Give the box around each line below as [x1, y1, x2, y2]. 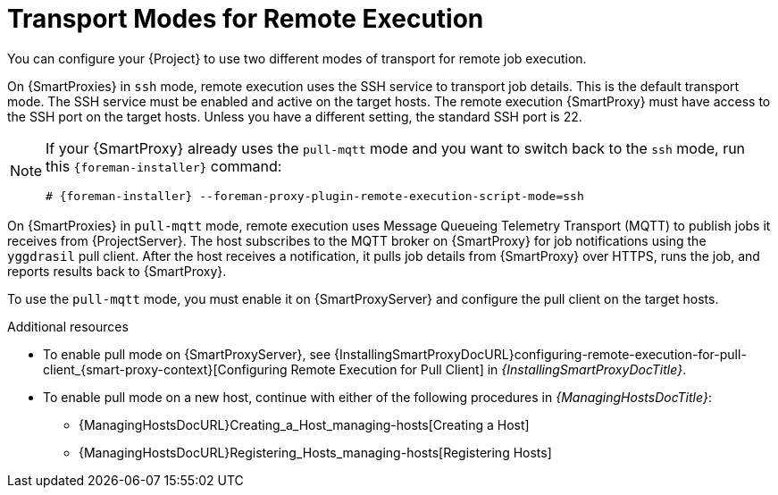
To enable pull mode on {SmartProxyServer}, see [43, 346, 331, 362]
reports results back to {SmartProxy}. [7, 263, 227, 279]
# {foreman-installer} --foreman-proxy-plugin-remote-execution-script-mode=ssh [46, 189, 584, 203]
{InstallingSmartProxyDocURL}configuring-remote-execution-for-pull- [334, 346, 747, 362]
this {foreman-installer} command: [46, 156, 282, 175]
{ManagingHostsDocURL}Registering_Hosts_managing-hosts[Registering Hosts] [79, 444, 552, 460]
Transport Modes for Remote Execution [7, 4, 484, 34]
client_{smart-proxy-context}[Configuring [43, 361, 288, 377]
